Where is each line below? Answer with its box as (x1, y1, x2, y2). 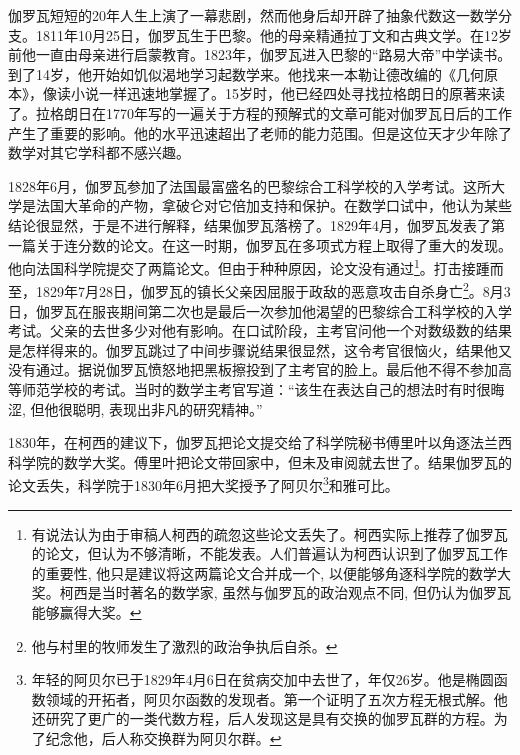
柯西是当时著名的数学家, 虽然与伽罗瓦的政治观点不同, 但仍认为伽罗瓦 (59, 582, 511, 603)
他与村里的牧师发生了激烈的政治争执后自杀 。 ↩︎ (31, 635, 338, 656)
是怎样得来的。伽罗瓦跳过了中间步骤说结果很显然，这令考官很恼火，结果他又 (8, 339, 512, 360)
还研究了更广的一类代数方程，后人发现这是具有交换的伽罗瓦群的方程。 (31, 708, 494, 729)
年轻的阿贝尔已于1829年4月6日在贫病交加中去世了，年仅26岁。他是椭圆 (31, 669, 494, 690)
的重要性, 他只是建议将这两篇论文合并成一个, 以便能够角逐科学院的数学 (31, 562, 497, 583)
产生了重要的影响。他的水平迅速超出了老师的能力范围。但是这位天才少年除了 (8, 122, 512, 143)
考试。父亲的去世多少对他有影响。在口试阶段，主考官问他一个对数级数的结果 (8, 320, 512, 341)
